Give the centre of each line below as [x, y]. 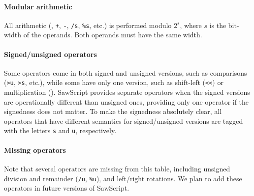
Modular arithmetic [38, 6]
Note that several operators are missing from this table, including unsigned [117, 168]
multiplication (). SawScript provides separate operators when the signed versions [127, 92]
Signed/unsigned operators [50, 54]
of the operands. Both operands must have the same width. [113, 35]
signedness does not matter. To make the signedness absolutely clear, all [113, 111]
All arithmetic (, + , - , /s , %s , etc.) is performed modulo [88, 25]
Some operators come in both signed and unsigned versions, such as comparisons [126, 72]
